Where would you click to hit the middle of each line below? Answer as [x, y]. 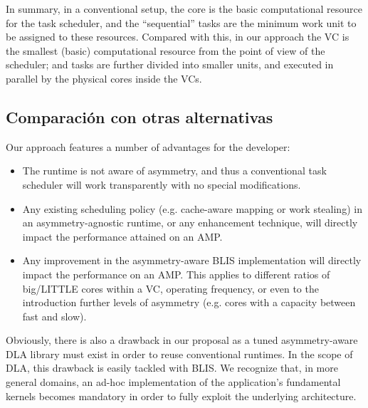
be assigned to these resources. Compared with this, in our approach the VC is [178, 37]
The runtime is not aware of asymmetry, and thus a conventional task [174, 171]
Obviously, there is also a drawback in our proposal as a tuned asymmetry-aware [182, 340]
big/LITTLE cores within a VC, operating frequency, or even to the [170, 288]
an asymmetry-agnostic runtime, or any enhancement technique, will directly [190, 223]
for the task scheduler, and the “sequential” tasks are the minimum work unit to [181, 22]
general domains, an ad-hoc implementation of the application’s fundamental [173, 382]
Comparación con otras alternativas [140, 116]
